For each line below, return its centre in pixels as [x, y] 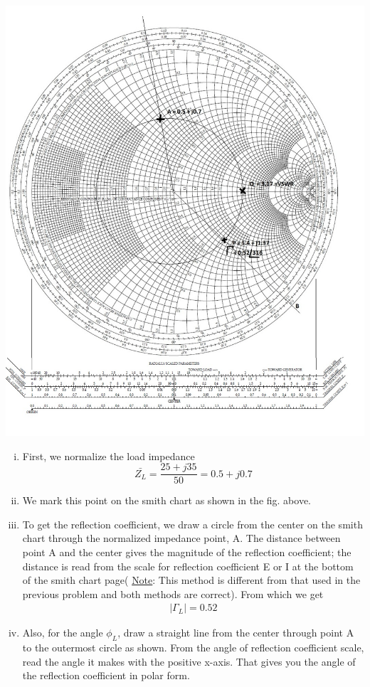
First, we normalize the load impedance [109, 456]
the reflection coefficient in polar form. [106, 675]
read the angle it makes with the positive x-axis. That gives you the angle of [189, 661]
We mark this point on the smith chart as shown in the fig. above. [167, 500]
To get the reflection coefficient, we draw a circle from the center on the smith [192, 524]
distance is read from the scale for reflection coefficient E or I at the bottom [188, 566]
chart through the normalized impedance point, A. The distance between [181, 538]
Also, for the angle [63, 633]
